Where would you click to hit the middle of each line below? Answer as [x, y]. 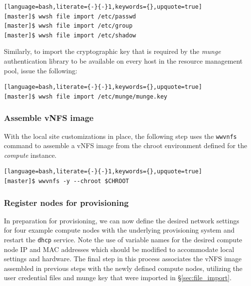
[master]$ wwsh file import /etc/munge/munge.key [86, 96]
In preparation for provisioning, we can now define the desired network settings [122, 220]
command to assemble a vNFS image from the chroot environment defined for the [125, 145]
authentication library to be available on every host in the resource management [123, 60]
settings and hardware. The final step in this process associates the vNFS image [123, 259]
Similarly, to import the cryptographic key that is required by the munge [112, 51]
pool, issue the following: [41, 70]
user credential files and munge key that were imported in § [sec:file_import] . [118, 278]
